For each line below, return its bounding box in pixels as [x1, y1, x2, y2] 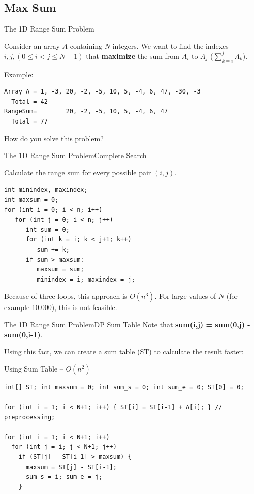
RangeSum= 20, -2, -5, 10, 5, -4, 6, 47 [4, 108, 168, 115]
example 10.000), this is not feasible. [4, 302, 117, 313]
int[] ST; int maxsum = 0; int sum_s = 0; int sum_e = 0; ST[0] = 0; [4, 383, 244, 391]
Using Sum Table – [4, 363, 63, 374]
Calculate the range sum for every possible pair [4, 167, 151, 177]
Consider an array [4, 40, 60, 51]
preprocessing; [4, 413, 55, 421]
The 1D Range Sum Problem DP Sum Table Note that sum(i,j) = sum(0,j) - [4, 319, 250, 329]
